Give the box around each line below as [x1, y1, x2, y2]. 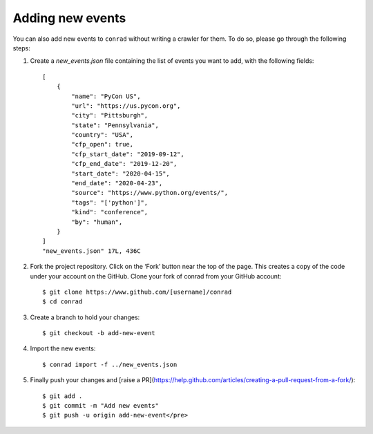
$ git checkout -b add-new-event [42, 329, 155, 337]
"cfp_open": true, [71, 140, 134, 149]
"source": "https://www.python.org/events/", [71, 189, 228, 197]
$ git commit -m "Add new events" [42, 402, 159, 410]
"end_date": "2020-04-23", [71, 180, 163, 187]
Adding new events [12, 10, 126, 26]
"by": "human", [71, 218, 123, 226]
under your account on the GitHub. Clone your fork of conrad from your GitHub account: [30, 272, 282, 280]
